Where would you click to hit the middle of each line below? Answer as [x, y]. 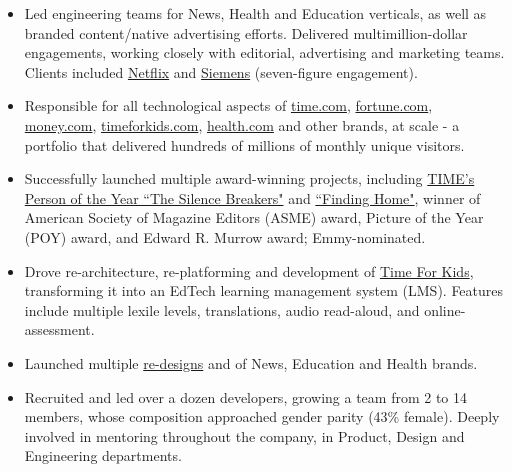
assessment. [59, 329]
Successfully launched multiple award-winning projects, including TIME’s [249, 178]
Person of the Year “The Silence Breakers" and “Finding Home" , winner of [252, 197]
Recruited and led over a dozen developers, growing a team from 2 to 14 [245, 396]
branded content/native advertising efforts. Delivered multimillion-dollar [246, 32]
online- [445, 309]
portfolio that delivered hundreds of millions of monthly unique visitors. [244, 144]
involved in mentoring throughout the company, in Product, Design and [244, 435]
